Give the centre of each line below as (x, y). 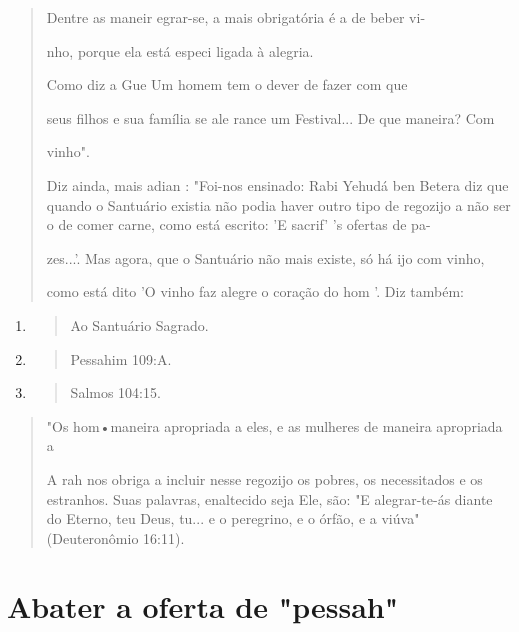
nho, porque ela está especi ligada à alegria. (180, 50)
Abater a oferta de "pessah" (203, 606)
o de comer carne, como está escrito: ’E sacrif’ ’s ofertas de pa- (238, 224)
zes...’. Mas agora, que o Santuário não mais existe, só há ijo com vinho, (265, 257)
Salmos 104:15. (115, 392)
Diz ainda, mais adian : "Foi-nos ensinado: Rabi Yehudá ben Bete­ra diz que (277, 184)
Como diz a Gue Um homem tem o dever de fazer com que (227, 84)
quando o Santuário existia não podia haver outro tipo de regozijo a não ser (278, 204)
